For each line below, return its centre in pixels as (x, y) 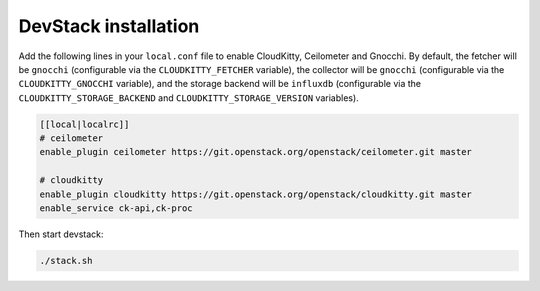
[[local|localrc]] (84, 124)
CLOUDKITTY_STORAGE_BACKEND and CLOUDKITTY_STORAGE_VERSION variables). (188, 97)
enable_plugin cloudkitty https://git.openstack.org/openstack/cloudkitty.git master (255, 194)
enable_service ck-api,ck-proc (116, 208)
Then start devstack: (61, 234)
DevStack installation (109, 26)
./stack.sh (66, 261)
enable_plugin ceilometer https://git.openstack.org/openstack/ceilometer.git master (255, 152)
